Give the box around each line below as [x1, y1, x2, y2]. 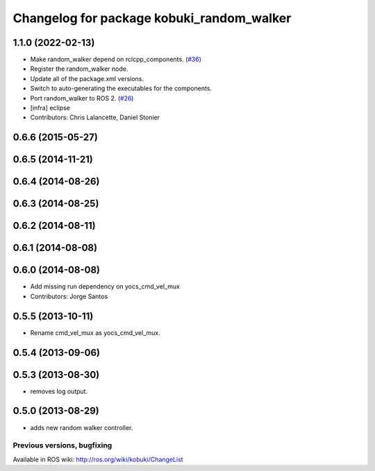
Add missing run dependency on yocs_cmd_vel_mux [30, 282, 181, 291]
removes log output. [30, 387, 88, 395]
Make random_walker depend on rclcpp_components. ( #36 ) [30, 55, 201, 64]
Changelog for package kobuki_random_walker [12, 10, 292, 26]
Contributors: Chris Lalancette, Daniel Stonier [30, 113, 160, 121]
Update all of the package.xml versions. [30, 74, 144, 83]
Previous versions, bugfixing [12, 440, 112, 450]
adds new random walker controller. [30, 423, 133, 431]
